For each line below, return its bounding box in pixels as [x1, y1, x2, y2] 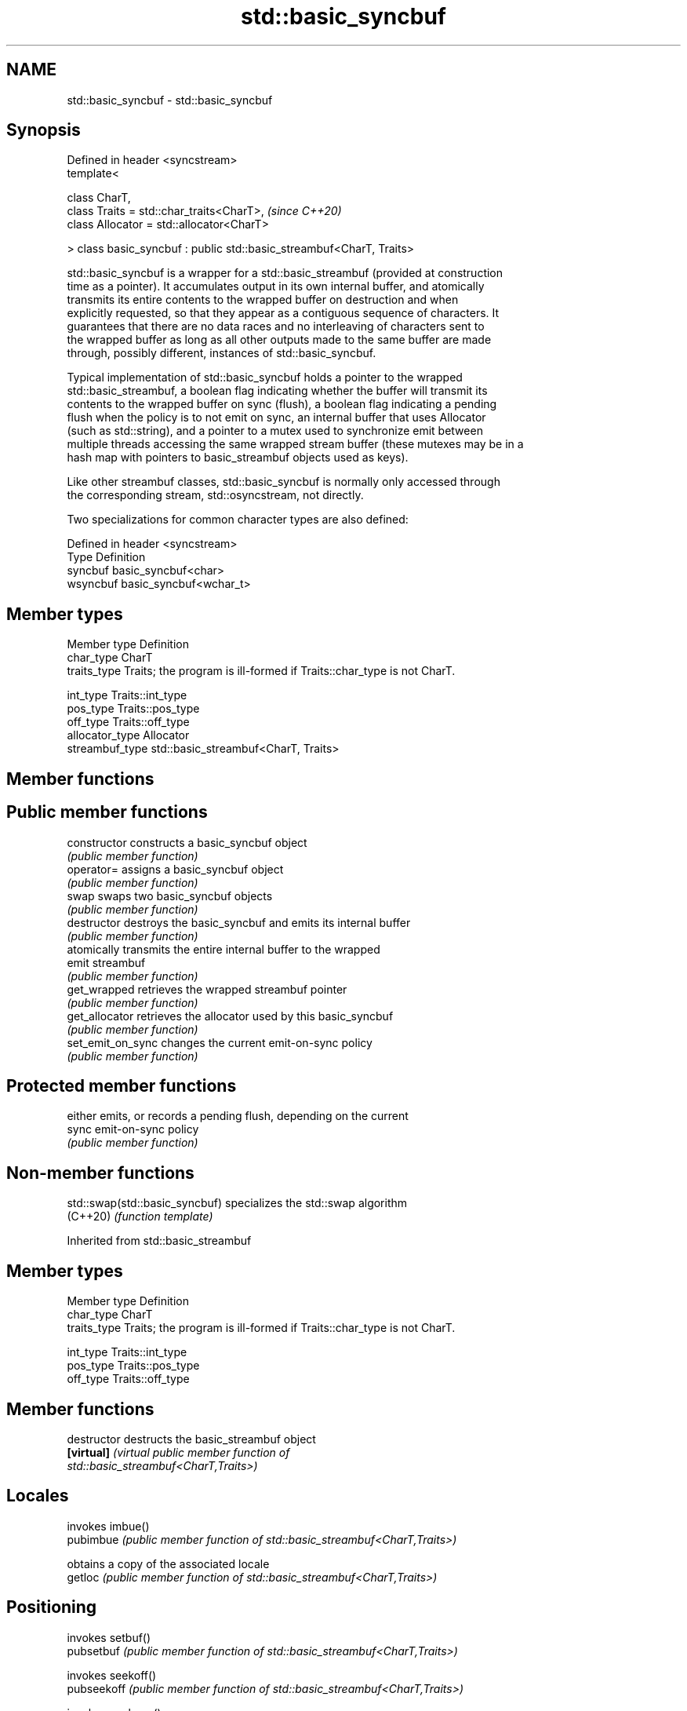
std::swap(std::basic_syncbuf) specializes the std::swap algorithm [67, 1196, 408, 1210]
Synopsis [6, 120, 81, 140]
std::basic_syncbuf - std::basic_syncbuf [67, 93, 273, 107]
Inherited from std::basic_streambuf [67, 1234, 252, 1248]
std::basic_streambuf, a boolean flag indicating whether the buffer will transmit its [67, 384, 488, 398]
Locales [6, 1486, 69, 1506]
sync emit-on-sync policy [67, 1122, 199, 1136]
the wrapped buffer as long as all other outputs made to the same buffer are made [67, 333, 492, 347]
